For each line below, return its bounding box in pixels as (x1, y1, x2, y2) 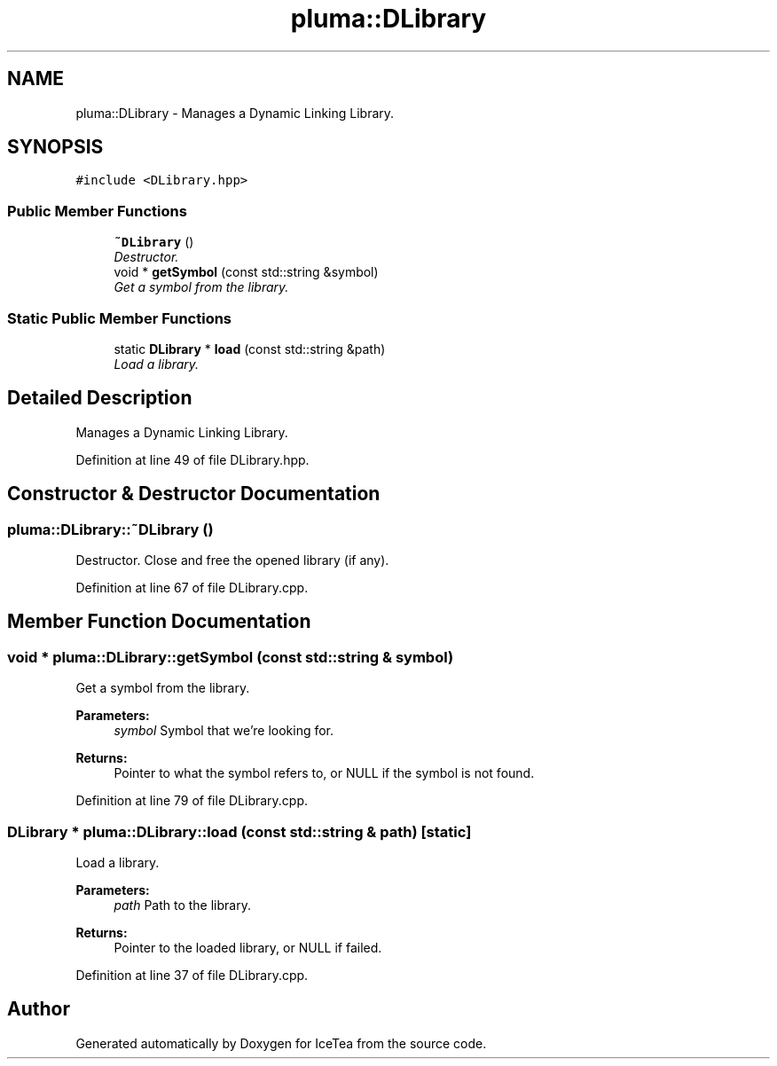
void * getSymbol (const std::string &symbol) (114, 264, 379, 280)
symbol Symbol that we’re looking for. (114, 723, 334, 739)
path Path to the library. (114, 897, 251, 913)
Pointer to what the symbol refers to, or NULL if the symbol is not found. (114, 765, 535, 781)
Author (7, 998, 70, 1021)
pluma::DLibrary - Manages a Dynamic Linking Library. (75, 105, 395, 121)
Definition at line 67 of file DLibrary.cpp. (75, 580, 309, 595)
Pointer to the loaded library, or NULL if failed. (114, 939, 382, 955)
